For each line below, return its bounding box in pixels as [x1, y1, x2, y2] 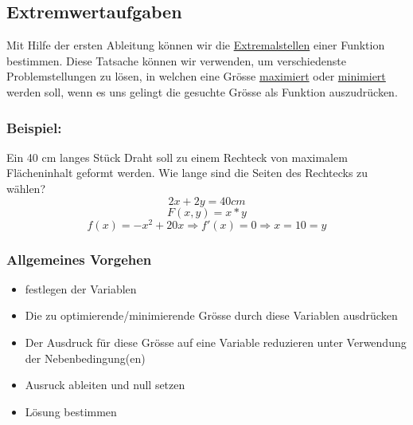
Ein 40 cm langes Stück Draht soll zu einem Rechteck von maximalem [6, 148, 348, 165]
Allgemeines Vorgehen [6, 249, 152, 269]
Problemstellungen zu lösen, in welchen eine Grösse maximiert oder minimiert [6, 68, 386, 85]
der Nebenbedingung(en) [25, 349, 146, 366]
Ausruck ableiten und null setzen [25, 376, 185, 393]
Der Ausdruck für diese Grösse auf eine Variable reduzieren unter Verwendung [25, 334, 407, 351]
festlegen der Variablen [25, 280, 137, 297]
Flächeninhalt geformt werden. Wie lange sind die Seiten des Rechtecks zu [6, 164, 368, 181]
